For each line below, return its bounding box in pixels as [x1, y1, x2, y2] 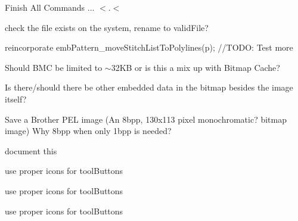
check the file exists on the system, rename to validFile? [5, 21, 209, 33]
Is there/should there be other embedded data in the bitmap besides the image [5, 81, 293, 94]
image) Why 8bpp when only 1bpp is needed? [5, 124, 172, 137]
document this [5, 144, 57, 157]
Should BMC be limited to [5, 61, 103, 73]
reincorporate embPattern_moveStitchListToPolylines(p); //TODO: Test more [5, 41, 293, 54]
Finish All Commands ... [5, 1, 95, 13]
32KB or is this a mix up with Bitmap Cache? [111, 61, 280, 73]
